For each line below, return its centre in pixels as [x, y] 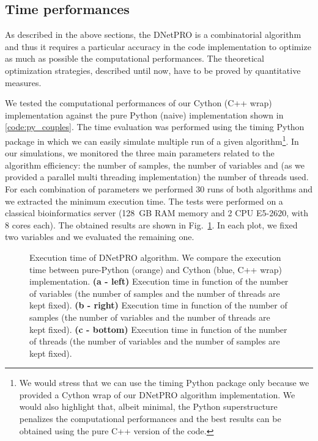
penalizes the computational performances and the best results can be [150, 419]
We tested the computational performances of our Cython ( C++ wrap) [139, 103]
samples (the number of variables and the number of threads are [150, 317]
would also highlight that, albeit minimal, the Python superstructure [148, 406]
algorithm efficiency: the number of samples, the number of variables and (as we [155, 165]
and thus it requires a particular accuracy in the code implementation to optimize [158, 46]
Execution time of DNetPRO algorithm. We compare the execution [155, 257]
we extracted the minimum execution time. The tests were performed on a [144, 201]
